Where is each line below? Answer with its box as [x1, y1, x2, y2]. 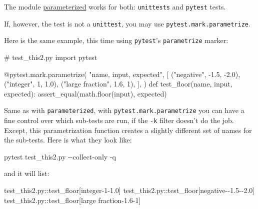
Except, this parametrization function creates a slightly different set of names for [4, 124, 252, 135]
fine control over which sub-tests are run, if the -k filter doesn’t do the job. [4, 115, 234, 125]
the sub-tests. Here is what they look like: [4, 134, 132, 145]
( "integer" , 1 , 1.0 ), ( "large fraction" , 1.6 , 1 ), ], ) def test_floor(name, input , [4, 78, 232, 89]
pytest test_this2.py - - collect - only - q [4, 151, 116, 161]
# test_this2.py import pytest [4, 51, 97, 62]
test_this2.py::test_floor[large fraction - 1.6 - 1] [4, 194, 141, 205]
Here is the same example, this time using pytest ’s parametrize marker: [4, 35, 228, 45]
